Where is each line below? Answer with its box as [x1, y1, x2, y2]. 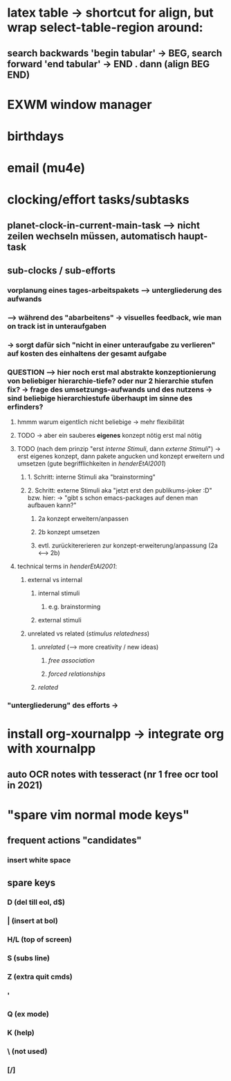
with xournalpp [7, 741, 96, 757]
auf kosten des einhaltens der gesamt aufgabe [7, 348, 167, 358]
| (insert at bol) [7, 916, 59, 926]
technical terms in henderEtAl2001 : [17, 562, 118, 570]
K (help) [7, 1028, 35, 1037]
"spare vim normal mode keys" [7, 807, 190, 823]
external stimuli [37, 616, 82, 624]
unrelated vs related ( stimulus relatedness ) [27, 629, 150, 638]
